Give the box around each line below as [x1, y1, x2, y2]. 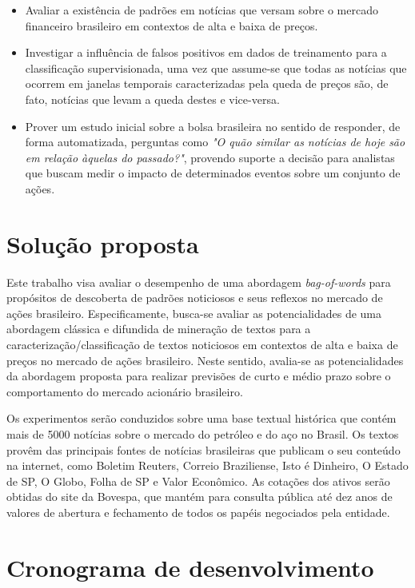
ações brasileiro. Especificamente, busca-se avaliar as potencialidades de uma [6, 304, 382, 321]
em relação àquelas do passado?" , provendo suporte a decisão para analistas [25, 149, 395, 165]
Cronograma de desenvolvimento [6, 550, 374, 583]
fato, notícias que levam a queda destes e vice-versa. [25, 90, 280, 107]
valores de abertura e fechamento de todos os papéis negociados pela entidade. [6, 503, 390, 520]
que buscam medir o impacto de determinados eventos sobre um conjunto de [25, 165, 401, 181]
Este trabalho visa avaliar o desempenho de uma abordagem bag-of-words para [6, 273, 391, 290]
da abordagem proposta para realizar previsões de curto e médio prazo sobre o [6, 367, 391, 384]
